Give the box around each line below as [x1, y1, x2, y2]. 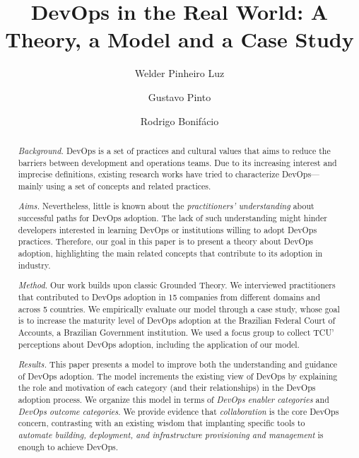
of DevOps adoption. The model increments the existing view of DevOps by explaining [18, 370, 338, 382]
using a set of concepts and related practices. [46, 180, 211, 192]
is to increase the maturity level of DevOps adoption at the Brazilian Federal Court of [18, 315, 336, 327]
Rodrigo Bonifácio [140, 113, 219, 128]
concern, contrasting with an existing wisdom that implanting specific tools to [18, 417, 305, 429]
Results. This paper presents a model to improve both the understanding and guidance [18, 358, 338, 370]
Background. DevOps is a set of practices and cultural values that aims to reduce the [18, 144, 331, 156]
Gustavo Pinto [148, 89, 211, 104]
